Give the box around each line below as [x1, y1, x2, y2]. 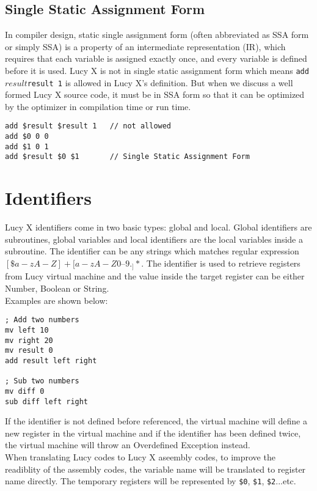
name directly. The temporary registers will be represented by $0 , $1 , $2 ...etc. [5, 474, 296, 487]
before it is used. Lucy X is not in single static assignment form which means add [5, 64, 309, 76]
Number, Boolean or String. [5, 282, 109, 295]
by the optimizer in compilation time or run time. [5, 100, 191, 113]
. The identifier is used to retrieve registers [141, 257, 301, 270]
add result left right [5, 356, 97, 365]
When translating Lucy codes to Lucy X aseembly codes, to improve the [5, 450, 275, 463]
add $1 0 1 [5, 142, 49, 151]
